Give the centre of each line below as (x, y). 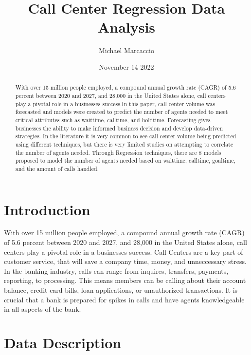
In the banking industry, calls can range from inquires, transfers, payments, (116, 271)
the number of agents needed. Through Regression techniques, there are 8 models (118, 152)
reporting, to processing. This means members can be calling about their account (125, 280)
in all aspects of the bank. (43, 309)
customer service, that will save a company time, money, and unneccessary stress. (125, 261)
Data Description (63, 342)
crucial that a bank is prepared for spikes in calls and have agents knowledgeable (124, 299)
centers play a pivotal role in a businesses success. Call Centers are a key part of (124, 252)
